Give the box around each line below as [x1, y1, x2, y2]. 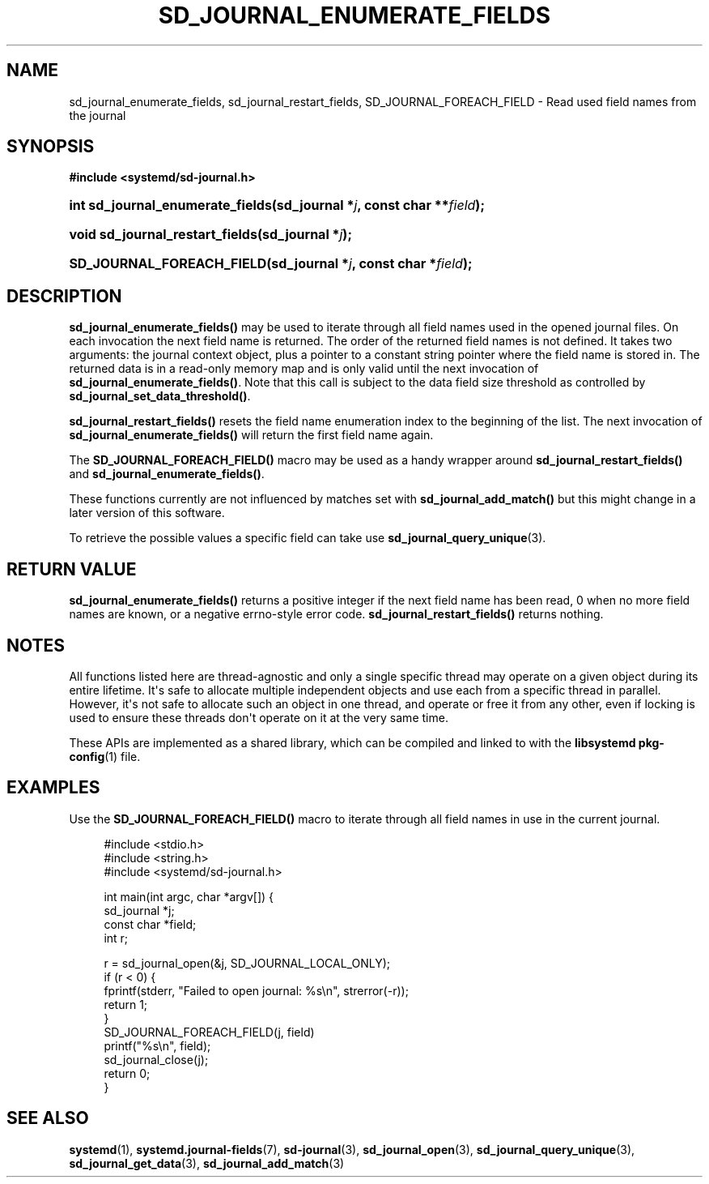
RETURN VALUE [6, 558, 137, 579]
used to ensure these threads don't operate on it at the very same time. [69, 710, 448, 725]
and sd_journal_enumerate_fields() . [69, 467, 265, 481]
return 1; [104, 997, 148, 1011]
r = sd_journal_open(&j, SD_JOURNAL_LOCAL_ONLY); [104, 955, 390, 970]
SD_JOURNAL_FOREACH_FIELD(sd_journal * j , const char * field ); [69, 255, 473, 272]
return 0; [104, 1066, 151, 1080]
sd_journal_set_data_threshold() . [69, 389, 251, 404]
